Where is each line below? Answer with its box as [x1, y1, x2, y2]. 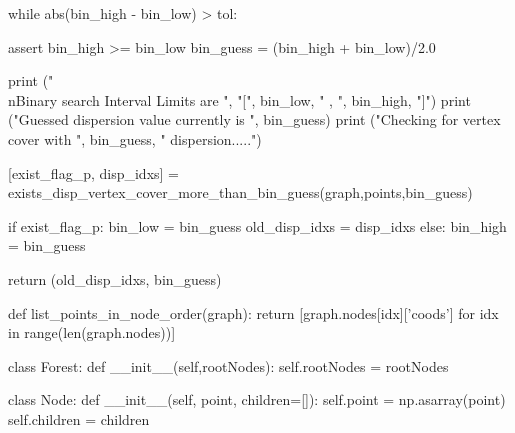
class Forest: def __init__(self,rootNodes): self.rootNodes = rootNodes [8, 355, 449, 376]
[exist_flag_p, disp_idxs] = [8, 162, 179, 183]
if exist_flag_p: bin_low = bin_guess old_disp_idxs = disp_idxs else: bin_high [8, 215, 507, 236]
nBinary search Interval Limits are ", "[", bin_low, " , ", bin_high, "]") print [8, 89, 471, 110]
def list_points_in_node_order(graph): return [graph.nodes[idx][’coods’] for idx [8, 302, 499, 323]
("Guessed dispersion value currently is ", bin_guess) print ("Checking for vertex [8, 109, 501, 130]
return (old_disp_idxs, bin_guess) [8, 268, 222, 289]
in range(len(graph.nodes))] [8, 322, 176, 343]
